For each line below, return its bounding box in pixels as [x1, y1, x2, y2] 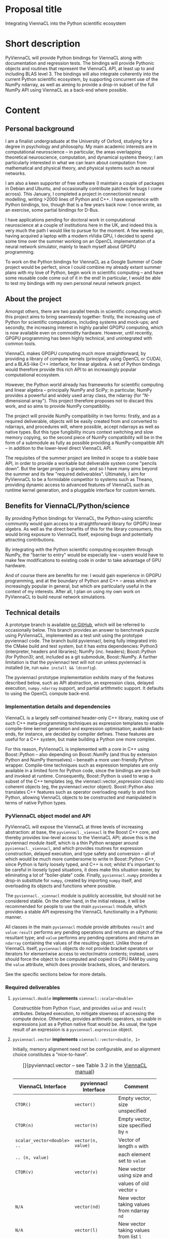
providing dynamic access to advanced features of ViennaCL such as [5, 482, 150, 488]
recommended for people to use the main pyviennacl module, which [5, 903, 147, 909]
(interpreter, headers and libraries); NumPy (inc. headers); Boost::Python [5, 648, 156, 655]
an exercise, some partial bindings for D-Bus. [5, 207, 99, 213]
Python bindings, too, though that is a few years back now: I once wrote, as [5, 201, 162, 208]
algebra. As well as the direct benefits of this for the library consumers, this [5, 526, 162, 532]
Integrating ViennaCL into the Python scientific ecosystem [5, 20, 126, 26]
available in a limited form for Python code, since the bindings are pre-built [5, 767, 160, 774]
